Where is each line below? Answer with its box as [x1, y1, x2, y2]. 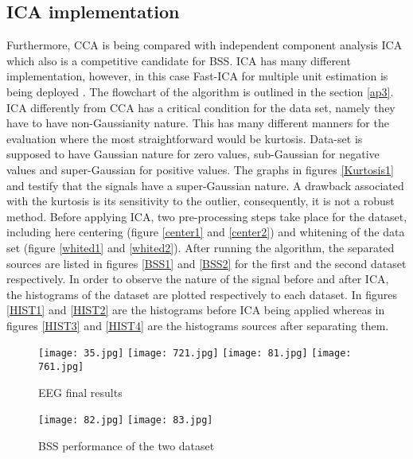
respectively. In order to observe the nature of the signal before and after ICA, [6, 270, 389, 287]
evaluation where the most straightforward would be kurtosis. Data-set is [6, 130, 363, 146]
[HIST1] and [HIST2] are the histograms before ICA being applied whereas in [6, 301, 385, 318]
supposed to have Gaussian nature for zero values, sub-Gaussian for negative [6, 146, 380, 162]
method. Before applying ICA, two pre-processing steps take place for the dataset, [6, 208, 407, 224]
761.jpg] [38, 361, 84, 373]
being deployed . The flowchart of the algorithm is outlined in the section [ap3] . [6, 83, 394, 99]
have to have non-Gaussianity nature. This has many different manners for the [6, 115, 389, 131]
